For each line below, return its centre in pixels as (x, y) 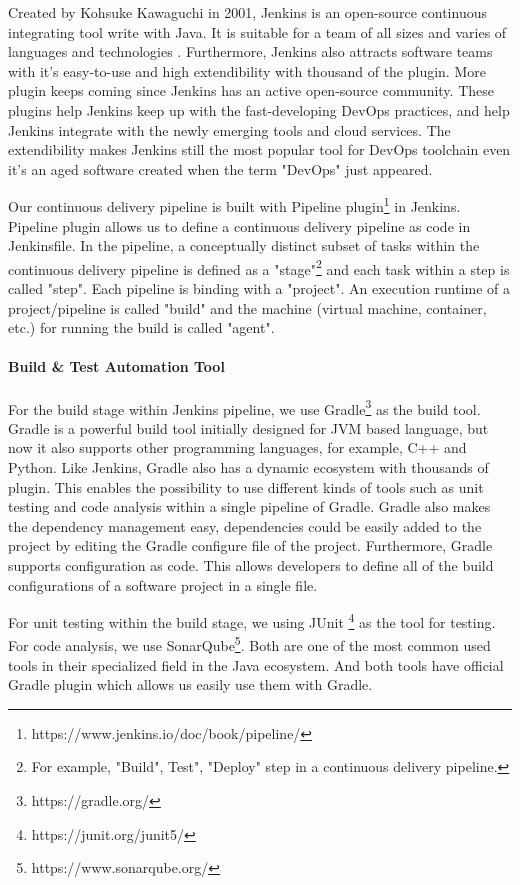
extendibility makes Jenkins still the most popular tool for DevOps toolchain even (259, 149)
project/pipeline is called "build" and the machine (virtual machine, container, (247, 307)
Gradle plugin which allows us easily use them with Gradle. (190, 684)
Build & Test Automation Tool (116, 366)
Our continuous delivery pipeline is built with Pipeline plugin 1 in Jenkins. (234, 204)
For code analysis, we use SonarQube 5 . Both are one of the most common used (249, 644)
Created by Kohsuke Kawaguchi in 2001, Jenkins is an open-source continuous (247, 12)
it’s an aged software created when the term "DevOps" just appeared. (220, 168)
